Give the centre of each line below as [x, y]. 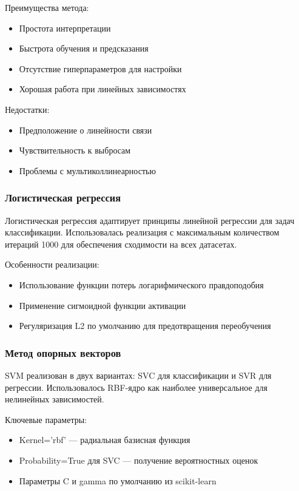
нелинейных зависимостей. [55, 399]
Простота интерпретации [65, 28]
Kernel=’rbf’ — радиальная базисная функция [105, 440]
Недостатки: [27, 109]
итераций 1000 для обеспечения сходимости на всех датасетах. [121, 244]
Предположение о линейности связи [86, 130]
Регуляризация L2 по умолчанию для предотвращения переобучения [145, 326]
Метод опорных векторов [63, 352]
